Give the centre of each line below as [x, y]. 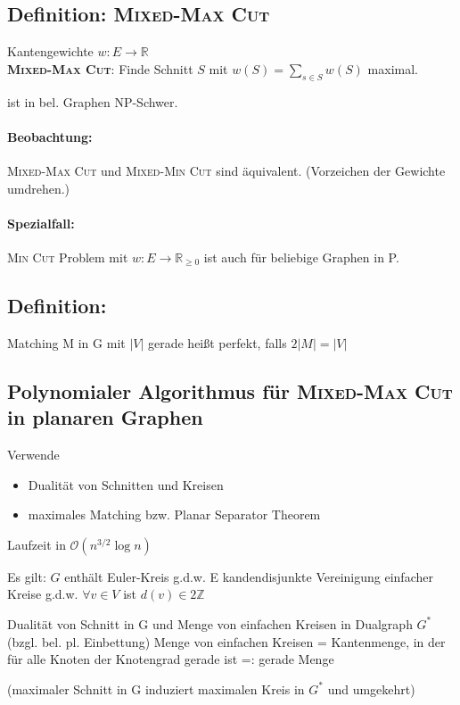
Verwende [33, 454]
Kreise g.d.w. [43, 594]
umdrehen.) [39, 188]
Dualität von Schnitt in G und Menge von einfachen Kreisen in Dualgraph [210, 623]
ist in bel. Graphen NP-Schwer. [93, 101]
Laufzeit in [37, 544]
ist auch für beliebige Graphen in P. [301, 257]
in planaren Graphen [105, 417]
